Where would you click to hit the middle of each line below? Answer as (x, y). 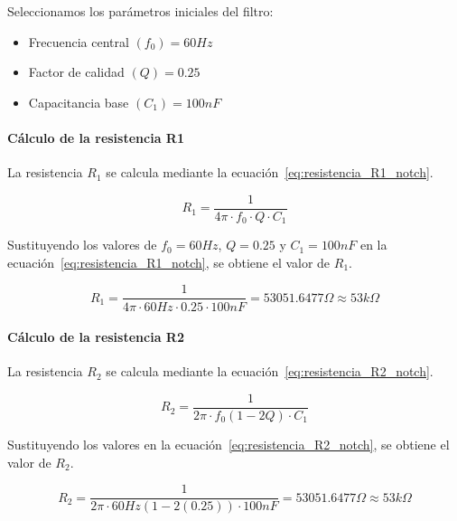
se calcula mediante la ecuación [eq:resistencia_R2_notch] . (270, 371)
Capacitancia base (79, 102)
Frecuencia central (79, 41)
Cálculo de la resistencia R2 (96, 337)
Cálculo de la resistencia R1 (96, 137)
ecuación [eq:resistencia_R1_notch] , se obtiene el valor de (169, 262)
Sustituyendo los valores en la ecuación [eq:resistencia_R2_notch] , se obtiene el (228, 444)
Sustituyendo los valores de (82, 245)
